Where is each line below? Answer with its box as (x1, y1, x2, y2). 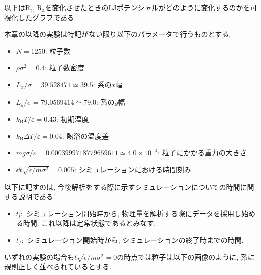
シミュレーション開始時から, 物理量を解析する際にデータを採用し (26, 208, 241, 218)
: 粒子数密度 (45, 62, 84, 73)
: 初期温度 (56, 114, 89, 124)
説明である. (18, 191, 55, 202)
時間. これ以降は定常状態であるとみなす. (23, 218, 156, 228)
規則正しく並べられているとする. (4, 261, 112, 272)
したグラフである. (18, 12, 76, 22)
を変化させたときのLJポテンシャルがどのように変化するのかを (45, 2, 250, 12)
